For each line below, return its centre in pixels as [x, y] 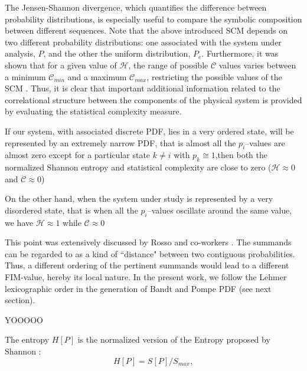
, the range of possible [168, 65]
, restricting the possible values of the [214, 76]
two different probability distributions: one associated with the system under [143, 42]
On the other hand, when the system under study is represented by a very [139, 198]
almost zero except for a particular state [78, 155]
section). [20, 300]
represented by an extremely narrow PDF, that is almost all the [120, 142]
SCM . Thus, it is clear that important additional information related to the [143, 88]
